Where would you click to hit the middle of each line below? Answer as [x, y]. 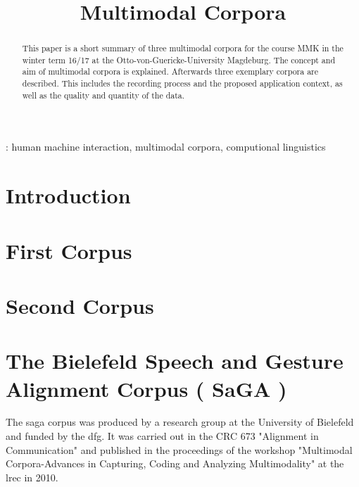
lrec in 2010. [32, 477]
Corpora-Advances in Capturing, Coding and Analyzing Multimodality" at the [175, 463]
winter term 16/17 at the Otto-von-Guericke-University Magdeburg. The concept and [179, 59]
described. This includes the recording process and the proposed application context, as [182, 83]
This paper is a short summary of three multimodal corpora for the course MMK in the [183, 48]
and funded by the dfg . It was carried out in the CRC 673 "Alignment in [162, 436]
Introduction [68, 195]
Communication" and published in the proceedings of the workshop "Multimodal [179, 449]
